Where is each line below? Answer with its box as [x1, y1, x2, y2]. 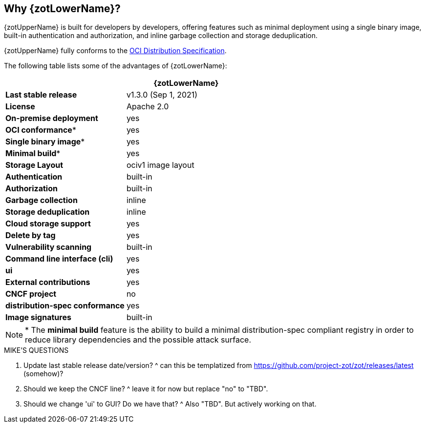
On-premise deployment [5, 113, 98, 123]
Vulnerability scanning [5, 242, 92, 252]
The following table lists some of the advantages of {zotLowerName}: [4, 61, 227, 70]
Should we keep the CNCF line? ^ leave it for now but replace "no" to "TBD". [23, 385, 268, 393]
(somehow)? [23, 369, 64, 378]
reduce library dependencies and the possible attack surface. [25, 335, 252, 345]
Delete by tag [5, 230, 56, 241]
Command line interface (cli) [5, 254, 113, 264]
